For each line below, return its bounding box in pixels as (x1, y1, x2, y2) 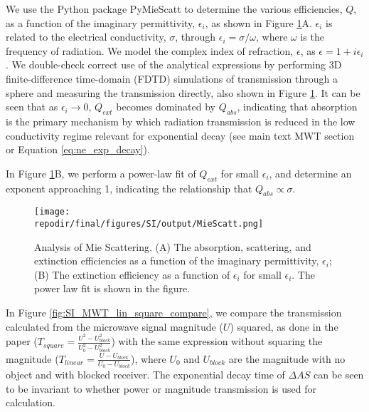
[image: (34, 207, 70, 217)
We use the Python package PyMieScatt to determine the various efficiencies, (6, 1, 343, 16)
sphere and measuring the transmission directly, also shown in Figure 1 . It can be (6, 85, 360, 100)
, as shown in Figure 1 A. (205, 15, 312, 30)
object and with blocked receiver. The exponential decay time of (6, 367, 285, 381)
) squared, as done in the (230, 319, 338, 334)
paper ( (6, 334, 38, 349)
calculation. (6, 395, 56, 410)
